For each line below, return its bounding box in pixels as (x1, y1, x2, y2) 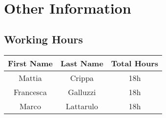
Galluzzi (68, 86, 96, 98)
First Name (8, 57, 53, 69)
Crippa (70, 72, 94, 83)
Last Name (60, 57, 104, 69)
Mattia (19, 72, 42, 83)
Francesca (14, 86, 47, 98)
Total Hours (111, 57, 159, 69)
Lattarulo (65, 100, 98, 112)
